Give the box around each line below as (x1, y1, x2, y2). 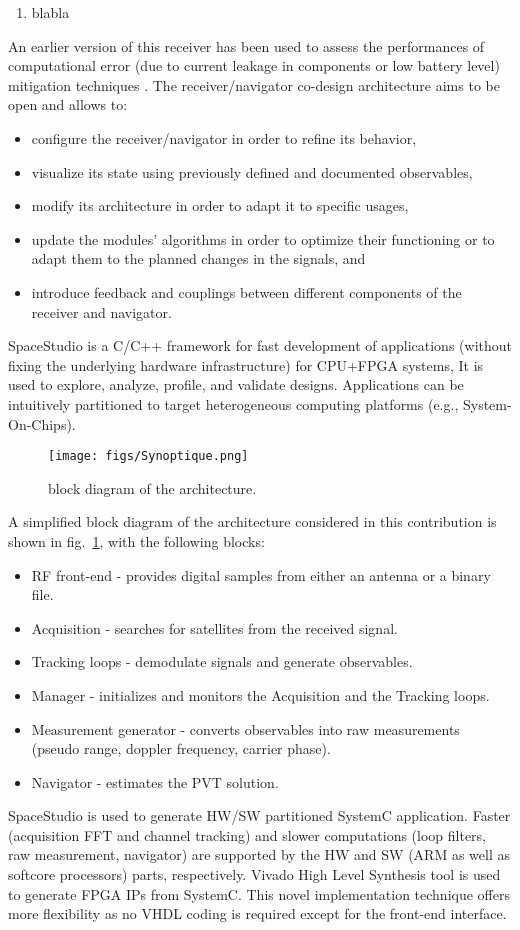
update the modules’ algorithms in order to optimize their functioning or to (31, 228, 495, 249)
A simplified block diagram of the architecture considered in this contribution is (8, 511, 497, 532)
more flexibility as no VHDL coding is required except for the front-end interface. (8, 903, 507, 924)
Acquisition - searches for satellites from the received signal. (31, 617, 398, 638)
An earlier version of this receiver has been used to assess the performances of (8, 35, 485, 56)
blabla (31, 2, 70, 22)
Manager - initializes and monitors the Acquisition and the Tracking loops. (31, 684, 490, 705)
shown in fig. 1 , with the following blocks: (8, 530, 265, 551)
